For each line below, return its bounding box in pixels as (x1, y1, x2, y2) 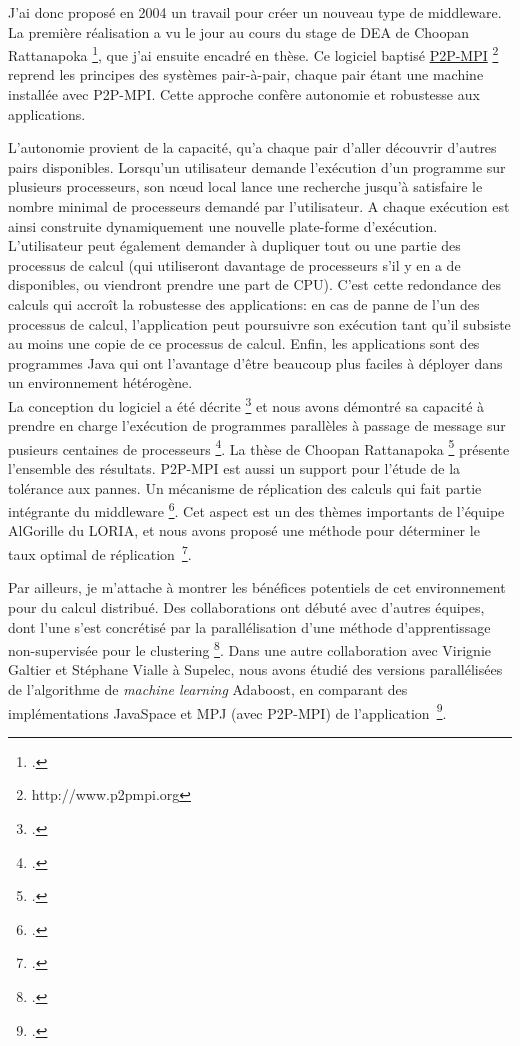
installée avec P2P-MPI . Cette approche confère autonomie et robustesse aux (8, 84, 480, 105)
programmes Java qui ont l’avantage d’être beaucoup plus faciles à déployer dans (8, 352, 503, 373)
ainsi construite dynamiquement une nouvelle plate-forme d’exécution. (8, 215, 438, 236)
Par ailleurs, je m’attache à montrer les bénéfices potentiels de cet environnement (8, 577, 506, 598)
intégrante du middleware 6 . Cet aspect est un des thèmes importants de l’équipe (8, 498, 505, 521)
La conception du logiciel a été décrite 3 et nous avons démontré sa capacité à (8, 392, 485, 416)
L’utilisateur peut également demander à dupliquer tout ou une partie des (8, 235, 461, 256)
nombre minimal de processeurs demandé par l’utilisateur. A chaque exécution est (8, 196, 510, 216)
